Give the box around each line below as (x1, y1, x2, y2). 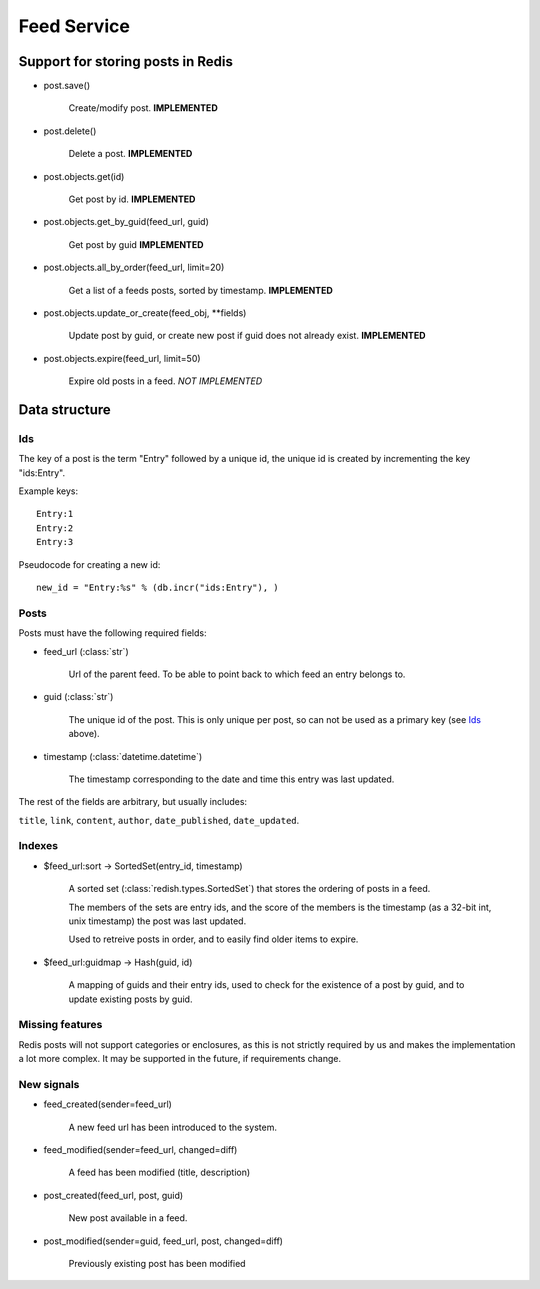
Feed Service (18, 15, 130, 37)
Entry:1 (36, 508, 74, 520)
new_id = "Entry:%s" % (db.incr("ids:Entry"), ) (36, 582, 279, 594)
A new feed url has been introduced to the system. (68, 1121, 277, 1133)
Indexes (18, 839, 59, 853)
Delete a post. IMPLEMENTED (68, 148, 193, 160)
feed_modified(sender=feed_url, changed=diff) (43, 1144, 238, 1156)
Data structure (18, 401, 112, 418)
